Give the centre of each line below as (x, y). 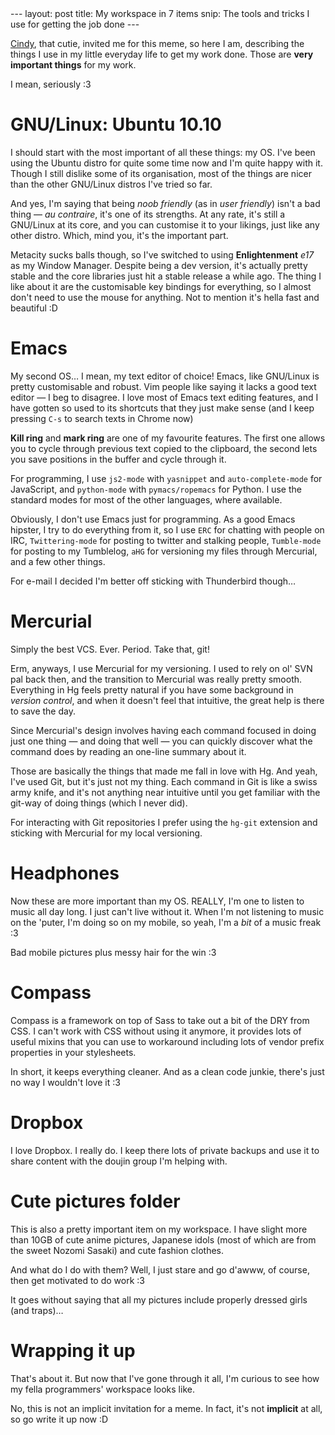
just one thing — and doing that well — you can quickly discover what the (161, 741)
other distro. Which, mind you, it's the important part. (119, 235)
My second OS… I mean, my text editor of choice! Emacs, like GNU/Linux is (165, 376)
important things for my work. (73, 65)
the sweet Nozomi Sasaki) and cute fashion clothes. (117, 1250)
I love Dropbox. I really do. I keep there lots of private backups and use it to (165, 1150)
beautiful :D (34, 308)
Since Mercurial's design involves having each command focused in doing (163, 730)
